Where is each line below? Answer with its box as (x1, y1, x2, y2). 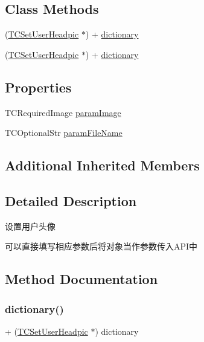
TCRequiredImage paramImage (5, 106, 121, 118)
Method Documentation (5, 269, 158, 288)
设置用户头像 (5, 219, 56, 232)
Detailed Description (5, 191, 137, 210)
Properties (5, 77, 72, 96)
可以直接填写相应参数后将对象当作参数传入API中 (5, 240, 198, 253)
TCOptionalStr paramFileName (5, 126, 123, 139)
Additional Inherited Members (5, 156, 200, 175)
